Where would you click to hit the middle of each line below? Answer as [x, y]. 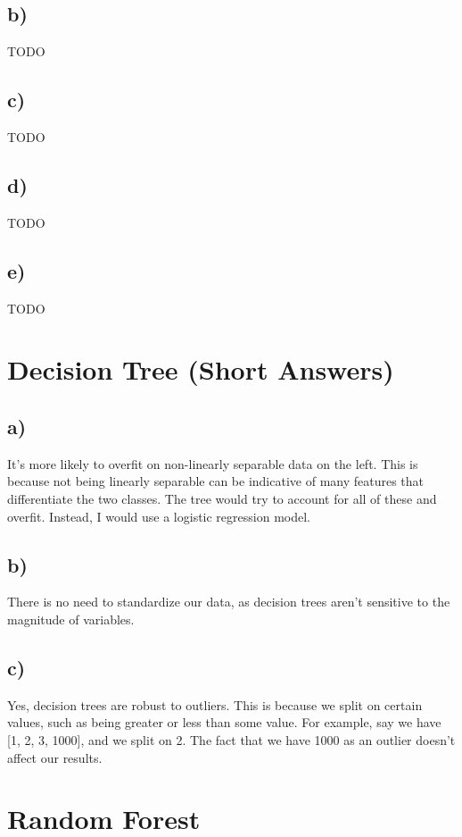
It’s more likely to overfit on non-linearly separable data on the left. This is [213, 463]
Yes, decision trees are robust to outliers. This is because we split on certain [215, 704]
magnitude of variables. [71, 619]
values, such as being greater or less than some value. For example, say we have [224, 722]
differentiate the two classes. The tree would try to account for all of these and [222, 498]
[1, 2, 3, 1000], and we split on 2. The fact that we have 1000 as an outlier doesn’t [231, 739]
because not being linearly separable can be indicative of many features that [216, 481]
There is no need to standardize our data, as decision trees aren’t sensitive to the [229, 602]
